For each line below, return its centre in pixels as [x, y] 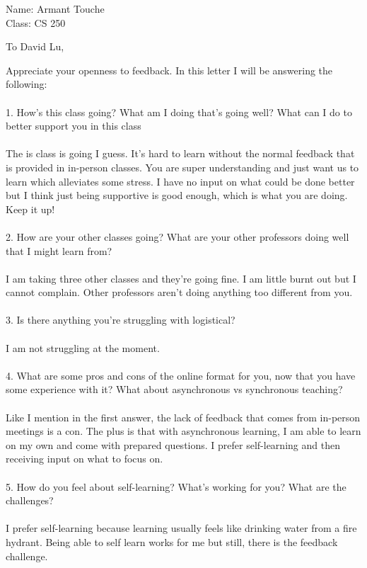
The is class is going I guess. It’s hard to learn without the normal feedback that [180, 153]
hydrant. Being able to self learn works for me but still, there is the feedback [172, 541]
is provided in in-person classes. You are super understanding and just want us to [182, 167]
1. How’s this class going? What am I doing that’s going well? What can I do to [179, 112]
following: [27, 84]
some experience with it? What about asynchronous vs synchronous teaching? [174, 389]
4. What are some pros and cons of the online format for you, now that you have [181, 375]
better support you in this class [74, 126]
